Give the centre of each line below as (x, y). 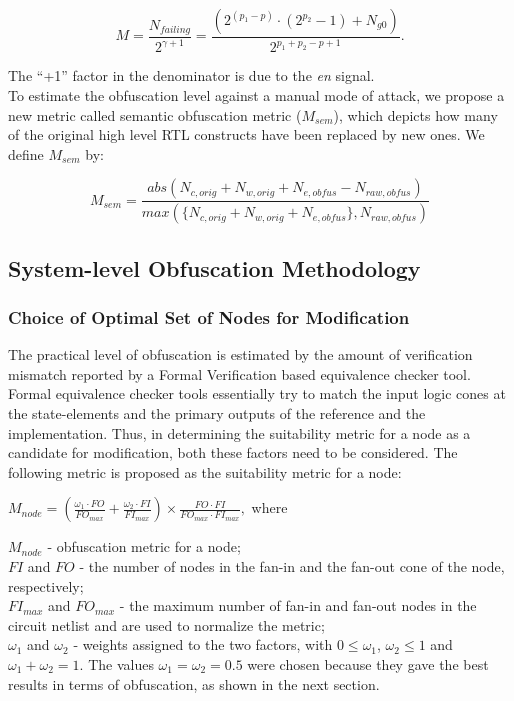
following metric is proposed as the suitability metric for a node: (205, 471)
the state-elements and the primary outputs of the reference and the (217, 413)
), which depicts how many (415, 114)
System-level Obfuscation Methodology (214, 267)
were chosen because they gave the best (368, 663)
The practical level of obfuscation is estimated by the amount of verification (240, 354)
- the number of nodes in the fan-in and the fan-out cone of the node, (292, 565)
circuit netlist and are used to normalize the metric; (166, 624)
